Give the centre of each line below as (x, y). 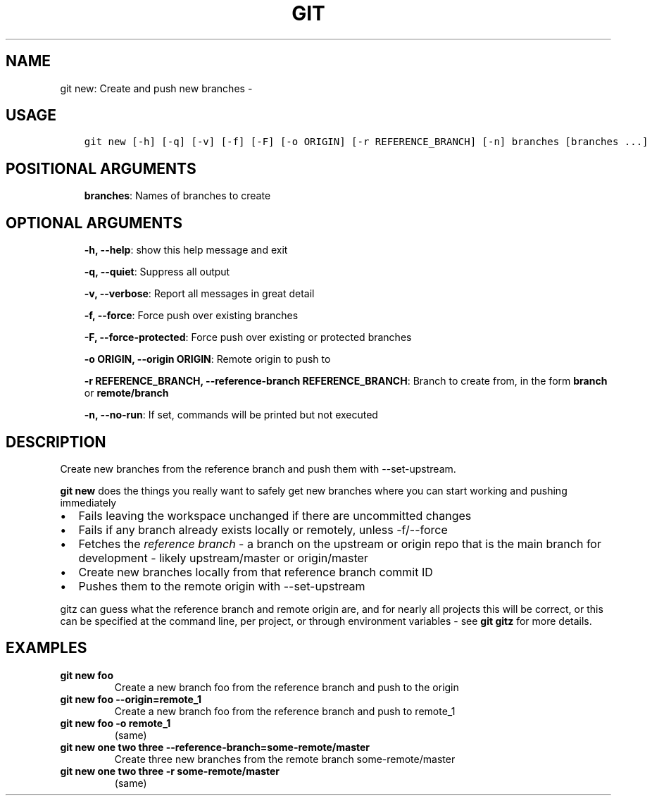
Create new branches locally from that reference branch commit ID (256, 572)
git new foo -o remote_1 (115, 723)
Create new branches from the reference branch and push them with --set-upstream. (258, 468)
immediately (88, 502)
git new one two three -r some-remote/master (170, 771)
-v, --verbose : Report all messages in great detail (199, 294)
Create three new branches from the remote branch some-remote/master (285, 759)
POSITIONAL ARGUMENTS (101, 168)
